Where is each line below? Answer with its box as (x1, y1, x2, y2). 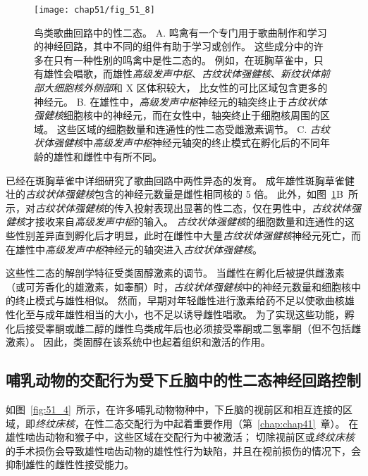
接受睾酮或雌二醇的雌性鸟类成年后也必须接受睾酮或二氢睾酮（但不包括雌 (25, 320, 361, 335)
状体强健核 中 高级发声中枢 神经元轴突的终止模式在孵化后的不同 (34, 135, 320, 150)
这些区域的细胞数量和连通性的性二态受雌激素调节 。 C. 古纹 (56, 121, 330, 136)
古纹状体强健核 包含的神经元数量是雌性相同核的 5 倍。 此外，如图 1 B (25, 187, 343, 201)
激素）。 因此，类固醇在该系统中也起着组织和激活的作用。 (6, 334, 271, 349)
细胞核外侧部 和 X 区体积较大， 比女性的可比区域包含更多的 (53, 80, 328, 95)
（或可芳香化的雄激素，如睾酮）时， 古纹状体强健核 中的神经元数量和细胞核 (6, 279, 351, 294)
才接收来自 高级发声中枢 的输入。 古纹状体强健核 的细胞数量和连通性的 (25, 214, 345, 229)
